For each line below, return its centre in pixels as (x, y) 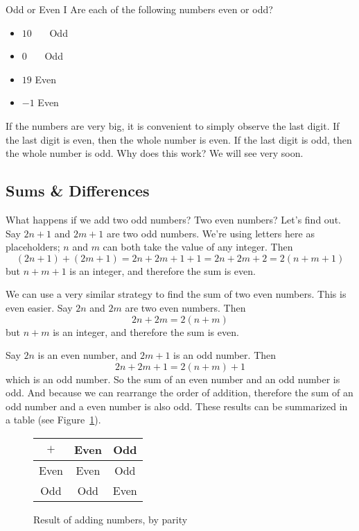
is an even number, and (87, 355)
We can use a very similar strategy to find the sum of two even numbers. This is (176, 294)
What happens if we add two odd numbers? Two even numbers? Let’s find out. (173, 219)
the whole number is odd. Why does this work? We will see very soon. (155, 153)
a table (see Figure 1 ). (53, 420)
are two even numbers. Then (185, 307)
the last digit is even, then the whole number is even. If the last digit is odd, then (179, 139)
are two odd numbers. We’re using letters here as (210, 233)
